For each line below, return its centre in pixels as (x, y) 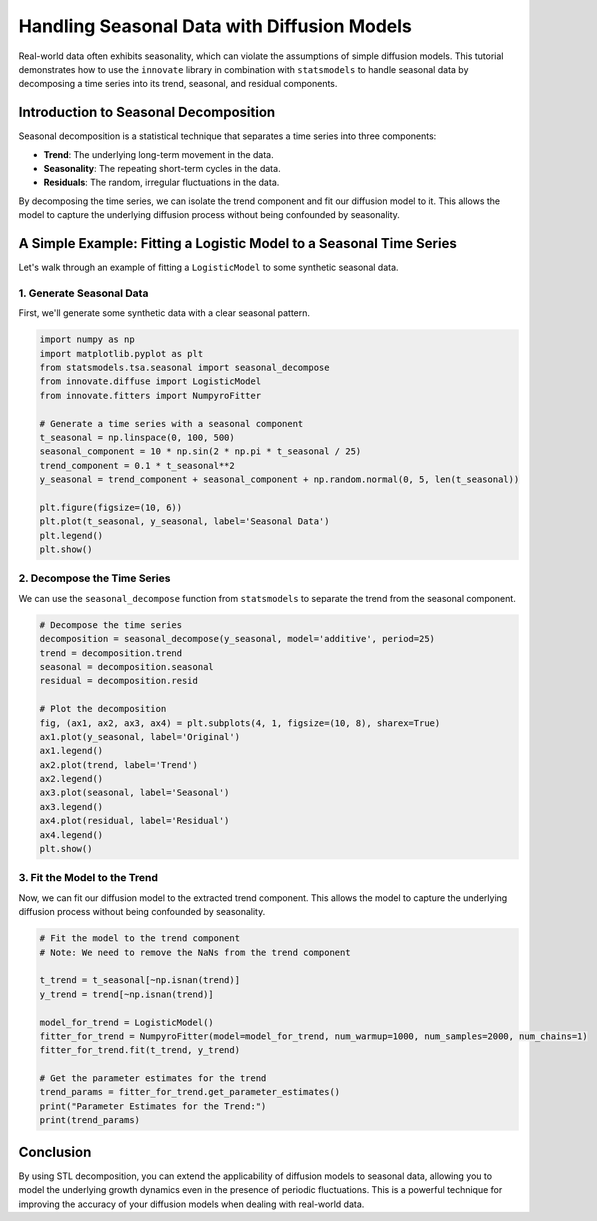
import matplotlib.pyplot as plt (121, 353)
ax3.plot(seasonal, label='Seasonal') (134, 793)
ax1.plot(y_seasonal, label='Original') (139, 736)
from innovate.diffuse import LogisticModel (150, 381)
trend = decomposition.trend (111, 653)
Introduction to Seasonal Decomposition (147, 112)
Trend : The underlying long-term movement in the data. (158, 154)
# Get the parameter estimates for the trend (153, 1078)
